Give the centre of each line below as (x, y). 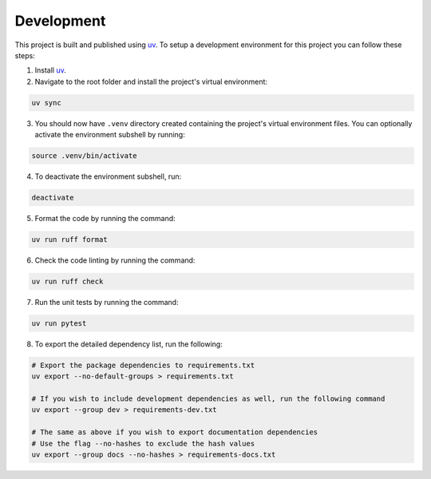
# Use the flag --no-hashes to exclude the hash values (143, 443)
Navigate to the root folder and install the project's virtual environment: (151, 81)
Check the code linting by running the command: (115, 260)
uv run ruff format (69, 239)
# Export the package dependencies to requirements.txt (143, 365)
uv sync (46, 103)
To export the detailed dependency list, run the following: (129, 344)
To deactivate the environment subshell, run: (108, 176)
